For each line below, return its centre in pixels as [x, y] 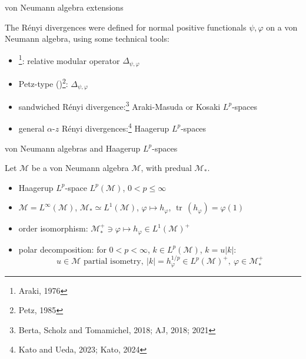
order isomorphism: [53, 228]
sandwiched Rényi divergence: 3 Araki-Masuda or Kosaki [119, 105]
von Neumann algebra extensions [64, 7]
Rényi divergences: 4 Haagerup [115, 127]
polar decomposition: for [62, 249]
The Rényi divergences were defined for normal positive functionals [126, 27]
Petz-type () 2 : [43, 82]
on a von [282, 27]
